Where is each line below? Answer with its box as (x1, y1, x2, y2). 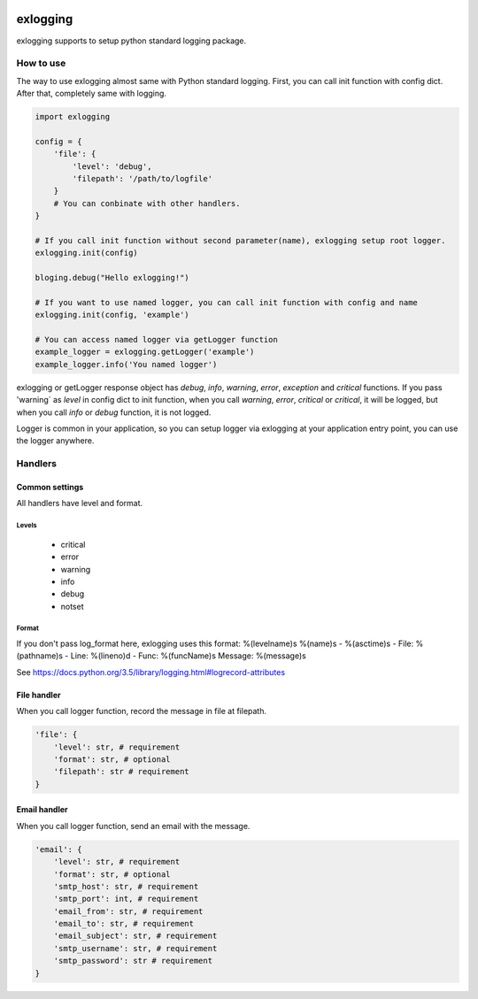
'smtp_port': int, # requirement (53, 894, 199, 904)
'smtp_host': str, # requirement (53, 881, 199, 891)
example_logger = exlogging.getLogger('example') (35, 347, 255, 357)
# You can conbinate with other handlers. (53, 198, 241, 208)
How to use (16, 58, 66, 70)
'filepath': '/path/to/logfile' (72, 173, 212, 183)
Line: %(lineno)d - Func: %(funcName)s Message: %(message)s (70, 650, 307, 661)
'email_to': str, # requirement (53, 918, 195, 929)
